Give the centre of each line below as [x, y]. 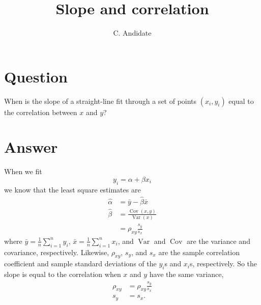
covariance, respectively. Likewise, [57, 252]
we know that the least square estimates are [72, 189]
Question [36, 76]
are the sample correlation [199, 252]
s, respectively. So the [224, 264]
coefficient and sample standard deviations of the [80, 264]
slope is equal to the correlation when [63, 274]
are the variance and [219, 241]
